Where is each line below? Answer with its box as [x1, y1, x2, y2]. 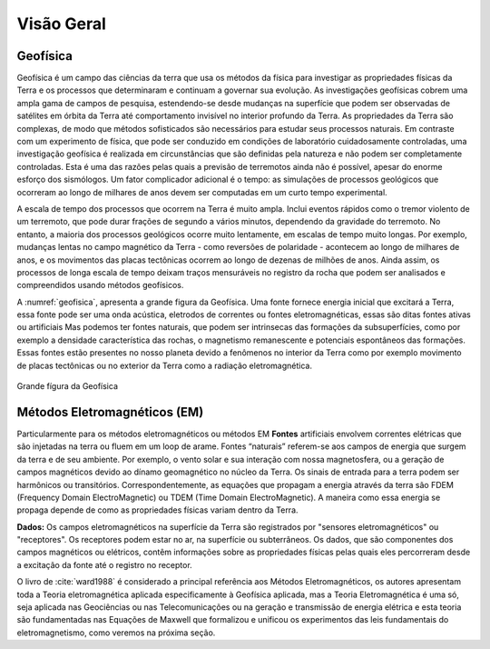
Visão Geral [16, 14, 106, 34]
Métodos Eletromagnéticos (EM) [16, 404, 204, 420]
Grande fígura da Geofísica [16, 381, 118, 392]
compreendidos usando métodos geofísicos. [16, 280, 184, 291]
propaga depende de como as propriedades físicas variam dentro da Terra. [16, 504, 299, 515]
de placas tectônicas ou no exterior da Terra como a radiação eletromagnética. [16, 360, 313, 371]
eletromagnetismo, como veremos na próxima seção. [16, 627, 216, 638]
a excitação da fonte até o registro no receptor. [16, 559, 192, 570]
